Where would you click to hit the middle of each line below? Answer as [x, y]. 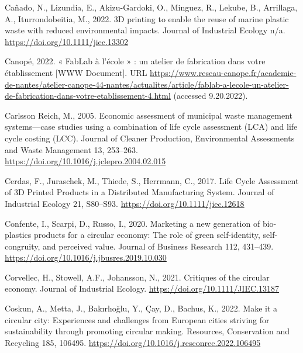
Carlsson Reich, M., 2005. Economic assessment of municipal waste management [149, 115]
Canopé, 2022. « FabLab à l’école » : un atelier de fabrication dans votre [135, 61]
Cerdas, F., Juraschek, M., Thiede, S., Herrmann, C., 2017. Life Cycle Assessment [152, 180]
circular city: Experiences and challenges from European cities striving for [137, 319]
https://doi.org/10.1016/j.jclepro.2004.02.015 [85, 161]
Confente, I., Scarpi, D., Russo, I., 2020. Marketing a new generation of [132, 223]
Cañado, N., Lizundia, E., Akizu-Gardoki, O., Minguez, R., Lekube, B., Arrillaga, [151, 7]
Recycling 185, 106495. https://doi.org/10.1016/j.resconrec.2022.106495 [133, 342]
